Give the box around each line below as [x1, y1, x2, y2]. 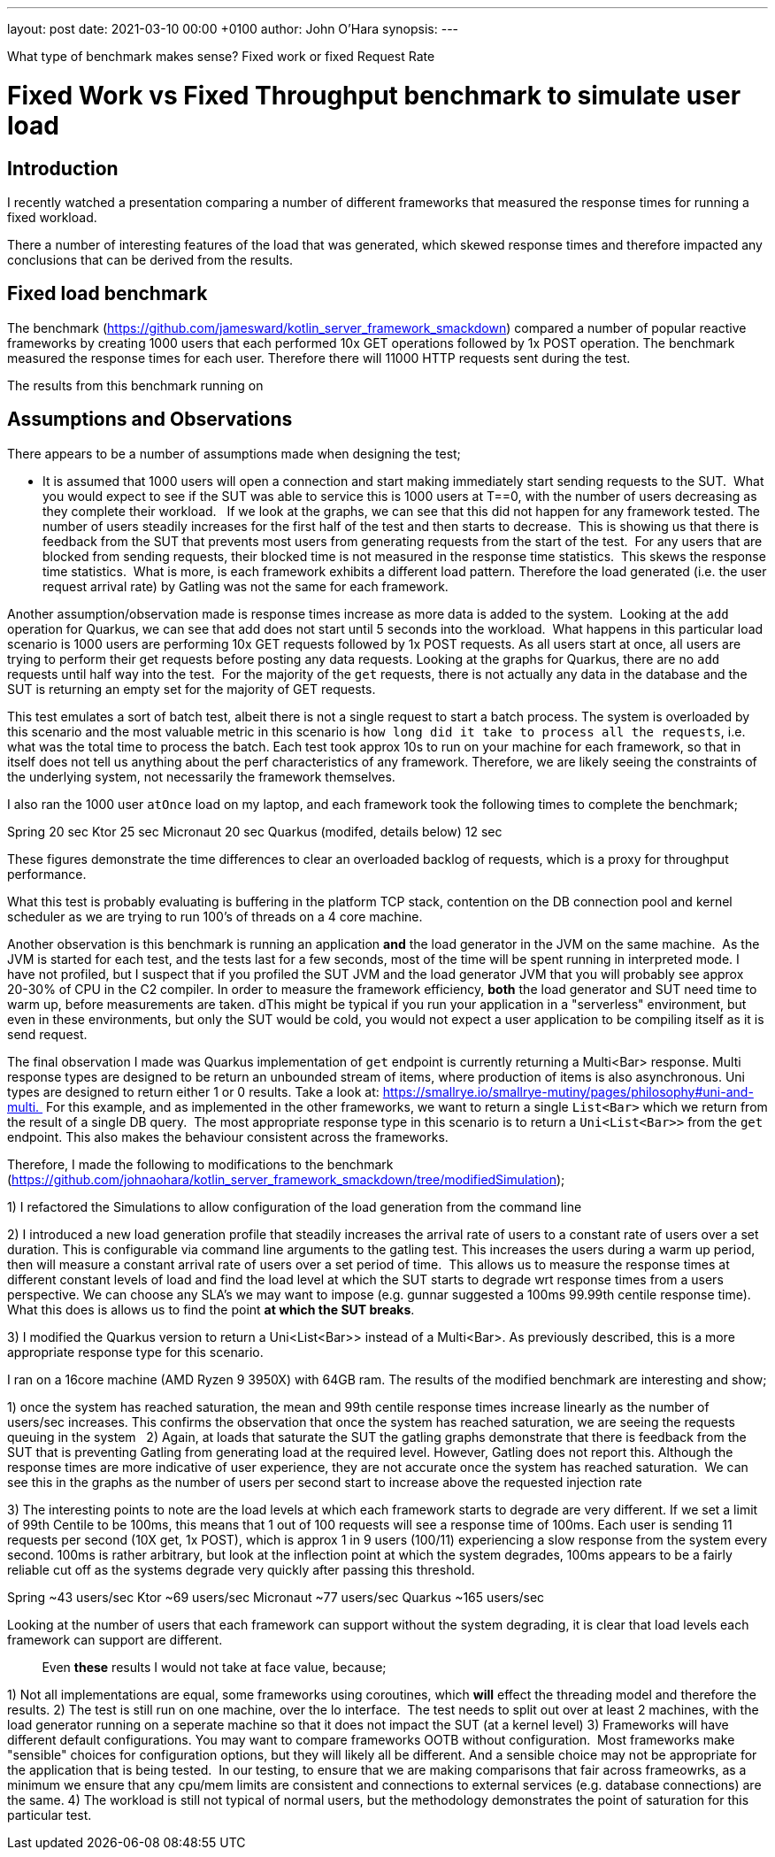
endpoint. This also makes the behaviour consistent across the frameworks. [7, 1129, 449, 1144]
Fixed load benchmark [7, 282, 208, 305]
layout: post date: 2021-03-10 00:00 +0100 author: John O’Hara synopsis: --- [7, 21, 459, 36]
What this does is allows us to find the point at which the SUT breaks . [7, 1301, 415, 1317]
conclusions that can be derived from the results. [7, 251, 294, 267]
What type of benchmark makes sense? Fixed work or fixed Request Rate [7, 49, 435, 64]
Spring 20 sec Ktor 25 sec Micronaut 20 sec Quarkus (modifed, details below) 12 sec [7, 823, 503, 839]
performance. [7, 866, 87, 882]
